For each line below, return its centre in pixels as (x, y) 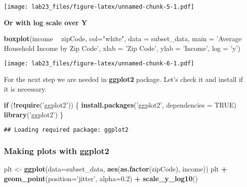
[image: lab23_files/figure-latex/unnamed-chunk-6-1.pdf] (99, 64)
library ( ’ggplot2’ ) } (34, 114)
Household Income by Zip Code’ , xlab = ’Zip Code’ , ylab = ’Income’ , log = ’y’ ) (122, 48)
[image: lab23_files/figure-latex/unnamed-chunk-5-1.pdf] (99, 7)
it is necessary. (25, 88)
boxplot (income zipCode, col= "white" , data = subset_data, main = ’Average (123, 39)
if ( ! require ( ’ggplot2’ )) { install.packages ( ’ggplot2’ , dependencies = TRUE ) (120, 105)
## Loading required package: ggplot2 (66, 130)
